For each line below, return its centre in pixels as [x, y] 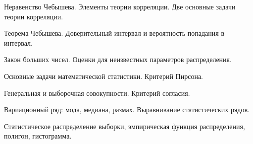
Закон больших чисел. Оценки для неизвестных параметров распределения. [118, 59]
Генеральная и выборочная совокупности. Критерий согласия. [97, 93]
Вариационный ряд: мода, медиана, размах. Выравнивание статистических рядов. [127, 109]
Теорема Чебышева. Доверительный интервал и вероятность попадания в [114, 33]
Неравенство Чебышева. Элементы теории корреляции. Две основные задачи [120, 6]
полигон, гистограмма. [38, 136]
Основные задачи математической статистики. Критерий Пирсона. [104, 76]
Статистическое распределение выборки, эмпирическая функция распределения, [125, 126]
